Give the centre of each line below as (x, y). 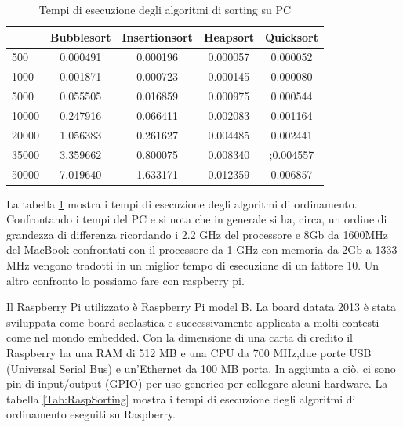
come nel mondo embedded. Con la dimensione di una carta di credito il (180, 337)
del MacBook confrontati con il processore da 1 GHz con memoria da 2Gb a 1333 (202, 250)
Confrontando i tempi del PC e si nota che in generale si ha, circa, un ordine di (197, 219)
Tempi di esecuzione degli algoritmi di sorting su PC (165, 9)
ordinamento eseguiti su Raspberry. (91, 414)
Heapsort (229, 36)
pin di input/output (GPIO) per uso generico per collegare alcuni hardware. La (197, 384)
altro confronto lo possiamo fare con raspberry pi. (125, 280)
